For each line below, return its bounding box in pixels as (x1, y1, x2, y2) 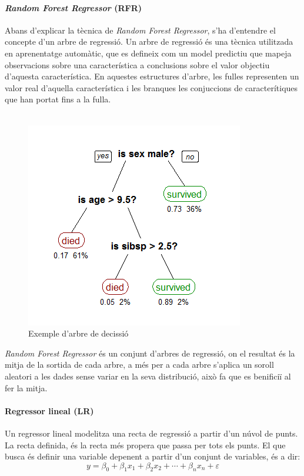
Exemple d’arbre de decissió (28, 327, 129, 339)
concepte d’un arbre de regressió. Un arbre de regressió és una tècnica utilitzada (5, 35, 293, 48)
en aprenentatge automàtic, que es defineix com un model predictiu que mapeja (5, 46, 292, 59)
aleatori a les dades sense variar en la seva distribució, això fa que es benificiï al (5, 370, 291, 382)
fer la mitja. (5, 381, 48, 394)
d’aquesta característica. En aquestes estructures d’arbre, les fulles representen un (5, 70, 299, 82)
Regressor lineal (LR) (5, 404, 94, 417)
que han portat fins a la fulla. (5, 93, 111, 105)
